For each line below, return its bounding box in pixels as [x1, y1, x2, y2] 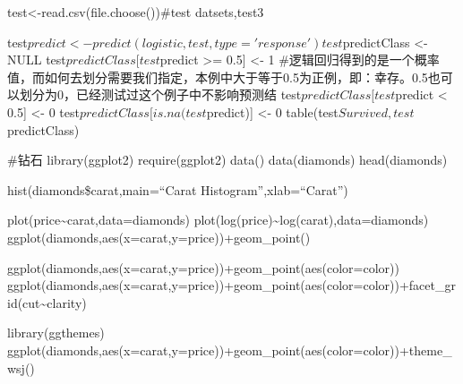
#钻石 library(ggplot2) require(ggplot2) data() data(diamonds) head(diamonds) [7, 150, 448, 169]
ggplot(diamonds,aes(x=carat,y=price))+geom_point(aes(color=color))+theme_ [7, 340, 452, 359]
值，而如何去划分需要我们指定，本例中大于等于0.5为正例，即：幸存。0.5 [7, 67, 428, 86]
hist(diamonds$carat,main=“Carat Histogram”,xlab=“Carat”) [7, 180, 348, 199]
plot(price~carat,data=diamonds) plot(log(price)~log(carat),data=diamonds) [7, 210, 429, 229]
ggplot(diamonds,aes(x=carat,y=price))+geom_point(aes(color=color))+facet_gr [7, 276, 456, 294]
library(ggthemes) [7, 323, 105, 342]
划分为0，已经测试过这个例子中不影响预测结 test [19, 85, 302, 104]
